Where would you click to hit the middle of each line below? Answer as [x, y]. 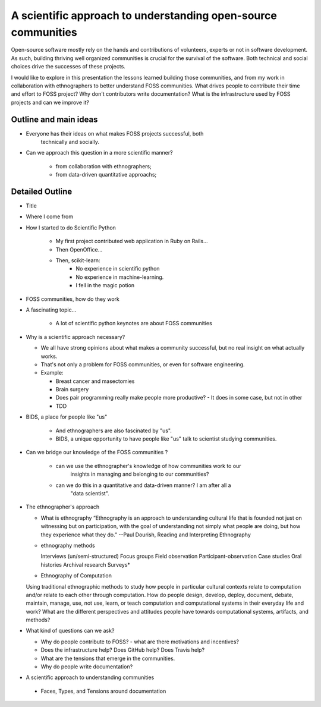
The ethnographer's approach [63, 507]
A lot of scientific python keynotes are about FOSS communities [134, 323]
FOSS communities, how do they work [73, 299]
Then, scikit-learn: [78, 260]
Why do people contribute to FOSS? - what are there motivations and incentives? [140, 642]
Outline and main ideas [54, 119]
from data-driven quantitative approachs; [106, 175]
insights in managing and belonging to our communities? [140, 474]
